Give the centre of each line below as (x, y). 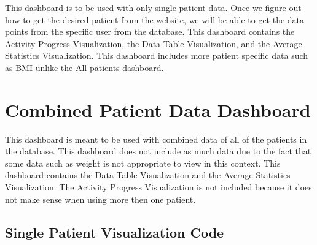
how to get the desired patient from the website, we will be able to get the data (155, 19)
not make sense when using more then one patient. (100, 199)
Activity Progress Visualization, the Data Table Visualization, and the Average (154, 43)
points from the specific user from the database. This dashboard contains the (150, 32)
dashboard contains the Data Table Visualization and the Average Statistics (148, 175)
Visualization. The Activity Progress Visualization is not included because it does (158, 187)
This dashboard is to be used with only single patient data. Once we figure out (153, 7)
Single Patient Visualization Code (115, 232)
